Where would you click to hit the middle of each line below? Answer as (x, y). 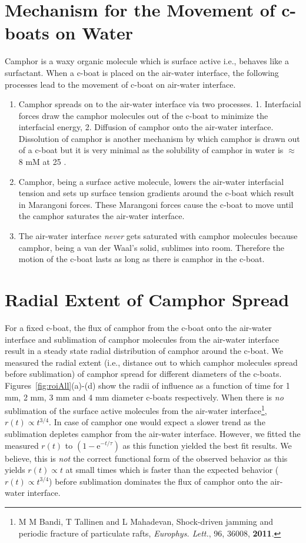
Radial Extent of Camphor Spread (147, 299)
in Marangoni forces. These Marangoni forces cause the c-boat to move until (156, 204)
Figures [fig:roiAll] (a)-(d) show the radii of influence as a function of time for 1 (147, 385)
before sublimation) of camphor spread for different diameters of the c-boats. (143, 374)
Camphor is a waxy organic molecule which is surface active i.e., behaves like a (147, 61)
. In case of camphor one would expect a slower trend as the (157, 422)
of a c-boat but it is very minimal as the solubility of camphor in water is (151, 150)
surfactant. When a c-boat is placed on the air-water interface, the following (142, 72)
